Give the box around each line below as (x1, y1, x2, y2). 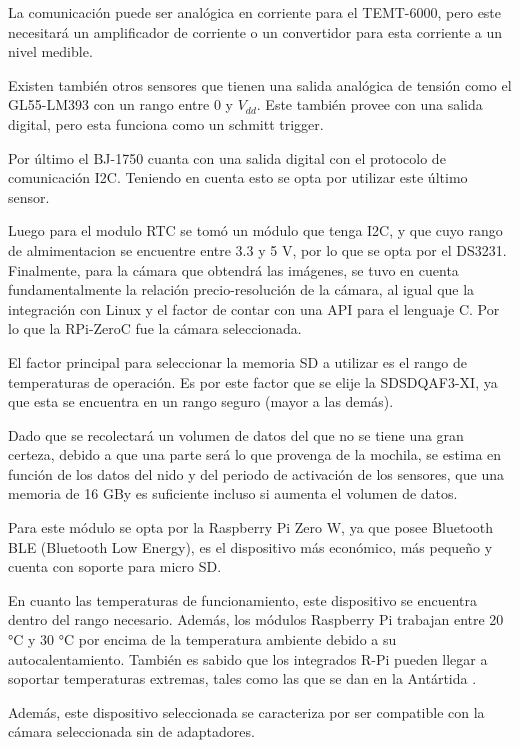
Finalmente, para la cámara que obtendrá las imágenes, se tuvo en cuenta (8, 259, 459, 280)
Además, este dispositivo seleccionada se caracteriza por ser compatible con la (8, 701, 485, 722)
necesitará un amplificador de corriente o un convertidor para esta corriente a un (8, 21, 503, 42)
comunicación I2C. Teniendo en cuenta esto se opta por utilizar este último (8, 167, 468, 188)
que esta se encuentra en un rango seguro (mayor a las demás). (8, 391, 394, 412)
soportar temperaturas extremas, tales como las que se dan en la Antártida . (8, 668, 477, 689)
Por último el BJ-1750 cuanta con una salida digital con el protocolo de (8, 147, 446, 168)
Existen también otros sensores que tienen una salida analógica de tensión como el (8, 74, 512, 95)
